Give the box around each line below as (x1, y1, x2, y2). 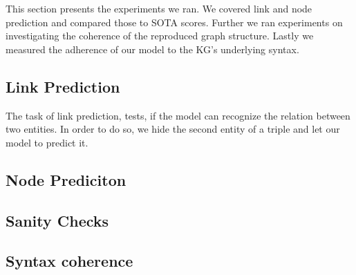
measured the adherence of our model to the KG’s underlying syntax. (6, 41, 299, 56)
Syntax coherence (6, 250, 133, 272)
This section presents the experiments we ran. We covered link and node (6, 1, 312, 15)
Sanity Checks (6, 209, 109, 231)
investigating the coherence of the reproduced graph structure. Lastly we (6, 28, 314, 43)
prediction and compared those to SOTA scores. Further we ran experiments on (6, 15, 343, 29)
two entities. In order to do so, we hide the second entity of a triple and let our (6, 122, 340, 136)
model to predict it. (6, 135, 88, 149)
